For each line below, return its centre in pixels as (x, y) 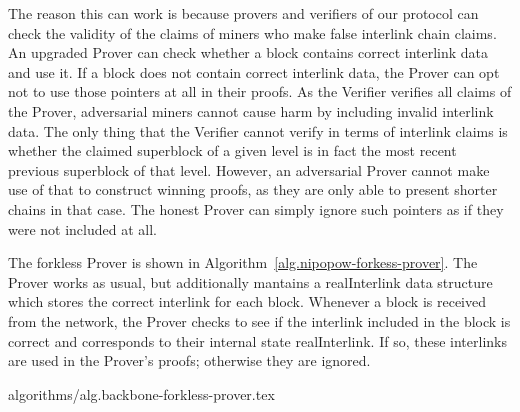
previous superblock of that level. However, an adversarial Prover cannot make (249, 169)
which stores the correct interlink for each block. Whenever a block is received (247, 301)
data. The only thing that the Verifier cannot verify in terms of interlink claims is (258, 130)
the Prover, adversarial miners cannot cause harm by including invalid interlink (251, 110)
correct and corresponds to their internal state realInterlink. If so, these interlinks (257, 340)
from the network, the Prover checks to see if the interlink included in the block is (259, 320)
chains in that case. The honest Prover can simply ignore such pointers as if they (256, 208)
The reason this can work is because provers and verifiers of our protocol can (243, 13)
